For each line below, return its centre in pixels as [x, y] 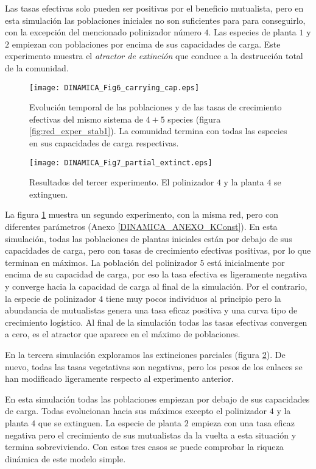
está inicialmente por [246, 262]
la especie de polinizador [51, 298]
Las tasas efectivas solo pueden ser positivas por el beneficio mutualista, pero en [154, 8]
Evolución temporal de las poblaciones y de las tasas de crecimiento [156, 107]
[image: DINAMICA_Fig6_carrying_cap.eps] [114, 88]
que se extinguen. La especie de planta [110, 422]
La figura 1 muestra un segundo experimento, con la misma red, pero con [142, 214]
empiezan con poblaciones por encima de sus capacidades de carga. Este [146, 44]
